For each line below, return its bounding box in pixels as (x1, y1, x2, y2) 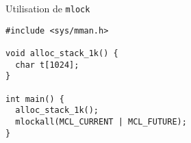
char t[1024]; (15, 60, 79, 70)
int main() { (5, 94, 64, 104)
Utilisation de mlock (5, 1, 90, 15)
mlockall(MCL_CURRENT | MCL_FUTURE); (15, 116, 187, 127)
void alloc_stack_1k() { (5, 48, 118, 58)
